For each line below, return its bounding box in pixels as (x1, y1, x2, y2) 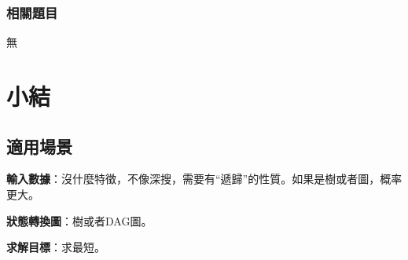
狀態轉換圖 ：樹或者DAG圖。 (6, 212, 153, 229)
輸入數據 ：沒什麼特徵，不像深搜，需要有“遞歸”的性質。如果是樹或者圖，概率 (6, 170, 402, 187)
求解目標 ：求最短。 (6, 239, 105, 255)
